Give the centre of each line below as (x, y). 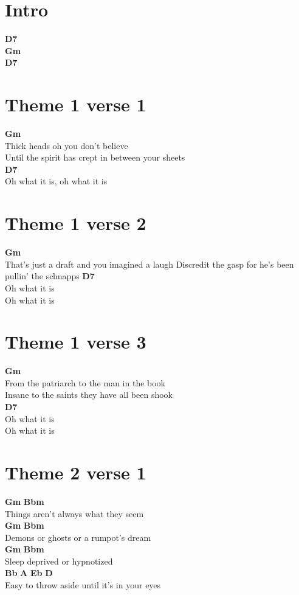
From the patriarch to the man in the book (85, 382)
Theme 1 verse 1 (76, 104)
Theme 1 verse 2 (76, 223)
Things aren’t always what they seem (74, 513)
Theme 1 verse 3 (76, 342)
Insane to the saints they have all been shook (89, 395)
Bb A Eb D (29, 573)
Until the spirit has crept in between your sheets (95, 157)
